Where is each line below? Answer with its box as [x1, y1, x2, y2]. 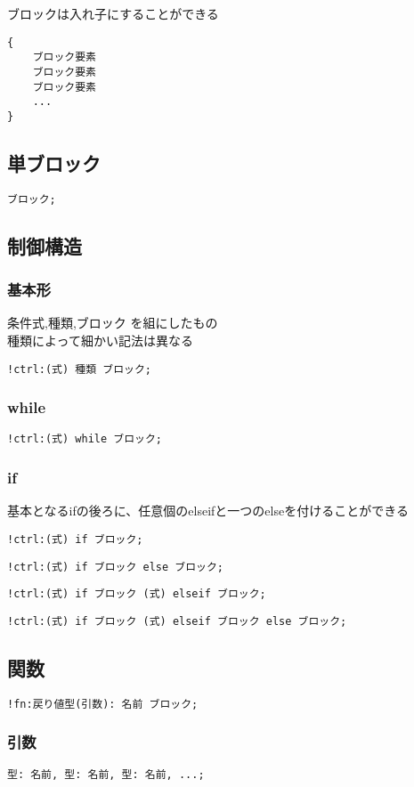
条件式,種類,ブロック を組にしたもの [7, 313, 218, 332]
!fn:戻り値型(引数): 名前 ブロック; [7, 697, 199, 710]
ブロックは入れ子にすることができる [7, 4, 219, 22]
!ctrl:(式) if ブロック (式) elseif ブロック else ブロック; [7, 614, 347, 628]
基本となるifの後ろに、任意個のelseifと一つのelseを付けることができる [7, 501, 409, 520]
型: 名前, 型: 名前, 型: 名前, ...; [7, 767, 205, 781]
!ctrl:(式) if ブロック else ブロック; [7, 560, 224, 573]
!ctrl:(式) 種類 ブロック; [7, 362, 151, 376]
